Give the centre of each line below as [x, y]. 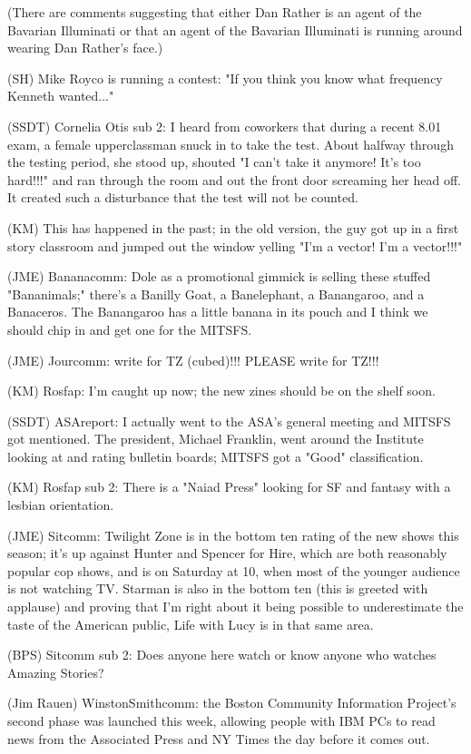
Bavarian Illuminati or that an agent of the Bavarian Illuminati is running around [235, 29]
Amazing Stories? [56, 672]
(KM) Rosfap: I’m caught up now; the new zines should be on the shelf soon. [221, 391]
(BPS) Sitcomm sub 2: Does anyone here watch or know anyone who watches [222, 655]
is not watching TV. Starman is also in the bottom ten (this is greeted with [218, 588]
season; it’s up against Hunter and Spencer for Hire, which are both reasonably [227, 553]
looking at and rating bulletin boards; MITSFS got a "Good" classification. [216, 456]
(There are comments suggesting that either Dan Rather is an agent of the [215, 12]
